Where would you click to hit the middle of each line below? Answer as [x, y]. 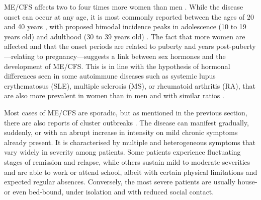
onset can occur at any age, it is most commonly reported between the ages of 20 [129, 16]
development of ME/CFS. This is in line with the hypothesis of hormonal [117, 66]
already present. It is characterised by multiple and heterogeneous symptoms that [130, 142]
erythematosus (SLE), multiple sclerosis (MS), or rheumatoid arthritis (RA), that [130, 85]
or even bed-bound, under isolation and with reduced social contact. [109, 191]
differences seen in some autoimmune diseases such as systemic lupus [110, 76]
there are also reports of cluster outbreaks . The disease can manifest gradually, [126, 122]
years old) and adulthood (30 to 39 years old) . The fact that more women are [125, 36]
